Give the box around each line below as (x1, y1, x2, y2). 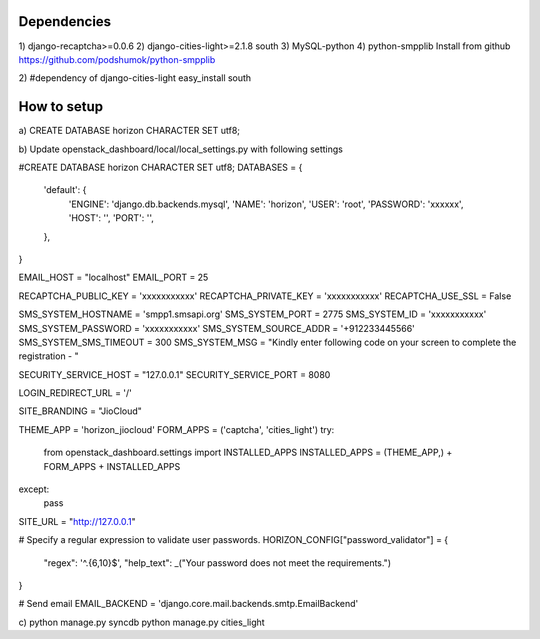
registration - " (18, 350, 79, 362)
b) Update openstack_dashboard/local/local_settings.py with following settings (18, 143, 344, 155)
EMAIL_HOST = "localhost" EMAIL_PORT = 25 (18, 271, 209, 284)
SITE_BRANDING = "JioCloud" (18, 405, 142, 417)
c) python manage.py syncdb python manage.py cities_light (18, 616, 265, 628)
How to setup (18, 98, 104, 115)
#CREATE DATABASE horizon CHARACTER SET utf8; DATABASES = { (18, 161, 303, 173)
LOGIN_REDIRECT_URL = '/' (18, 387, 132, 399)
